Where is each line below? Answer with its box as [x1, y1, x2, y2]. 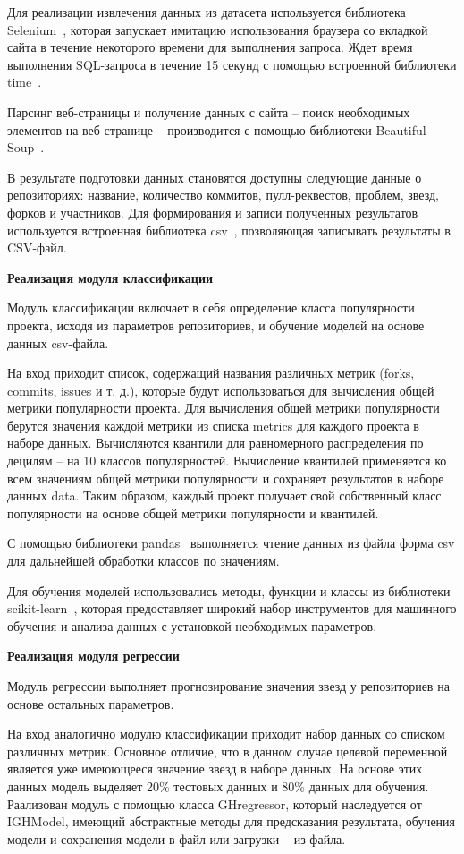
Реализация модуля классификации [7, 268, 214, 286]
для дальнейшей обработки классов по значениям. [7, 551, 280, 570]
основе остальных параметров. [7, 694, 174, 713]
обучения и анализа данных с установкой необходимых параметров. [7, 616, 377, 635]
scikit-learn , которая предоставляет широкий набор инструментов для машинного [7, 599, 457, 618]
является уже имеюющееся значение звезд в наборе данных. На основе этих [7, 759, 423, 778]
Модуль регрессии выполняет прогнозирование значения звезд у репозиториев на [7, 677, 450, 695]
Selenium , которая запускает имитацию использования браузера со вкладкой [7, 20, 428, 38]
